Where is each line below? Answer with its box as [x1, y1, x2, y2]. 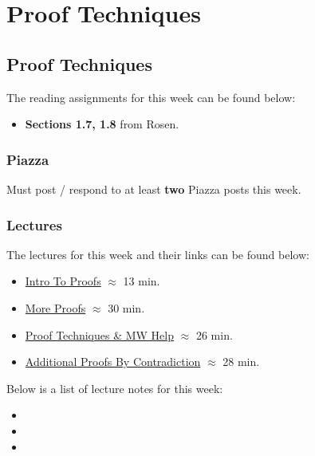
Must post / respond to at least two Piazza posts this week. [6, 180, 301, 197]
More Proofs [25, 299, 86, 316]
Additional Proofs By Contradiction [25, 353, 201, 370]
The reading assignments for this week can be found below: [6, 88, 296, 105]
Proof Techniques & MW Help [25, 326, 175, 343]
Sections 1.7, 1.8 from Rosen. [25, 116, 179, 132]
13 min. [123, 273, 160, 289]
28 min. [222, 353, 260, 370]
